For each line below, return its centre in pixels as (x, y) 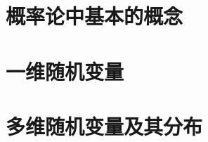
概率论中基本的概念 (95, 16)
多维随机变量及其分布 (104, 125)
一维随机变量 (65, 71)
